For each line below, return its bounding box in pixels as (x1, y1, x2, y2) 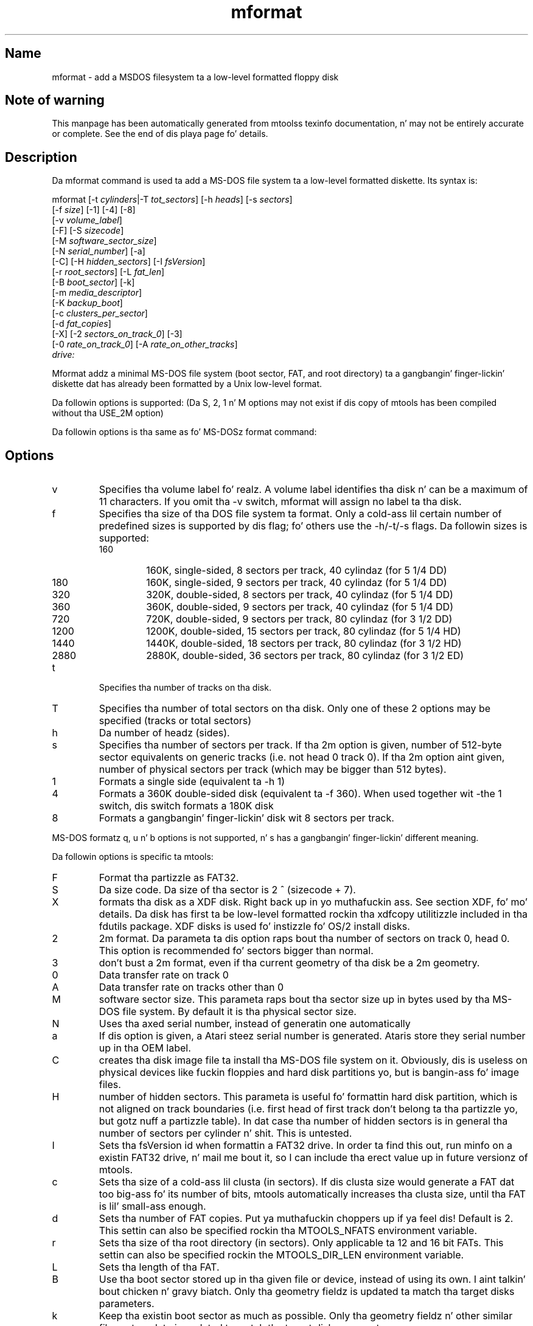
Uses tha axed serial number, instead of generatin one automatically (99, 1017, 411, 1030)
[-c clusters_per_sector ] (52, 308, 148, 319)
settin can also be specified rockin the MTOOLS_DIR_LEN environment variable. (99, 1249, 464, 1261)
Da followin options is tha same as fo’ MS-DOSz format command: (52, 427, 317, 438)
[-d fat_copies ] (52, 318, 111, 329)
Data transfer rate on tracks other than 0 (99, 981, 284, 994)
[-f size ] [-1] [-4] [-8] (52, 204, 136, 215)
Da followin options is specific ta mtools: (52, 851, 214, 862)
